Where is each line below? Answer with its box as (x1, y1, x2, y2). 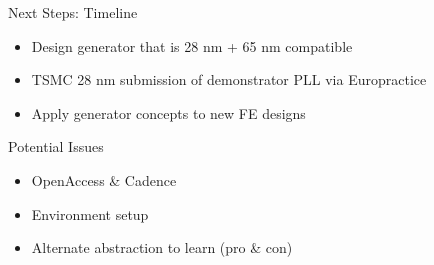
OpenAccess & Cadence (31, 169, 177, 190)
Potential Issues (8, 136, 104, 157)
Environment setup (31, 203, 149, 224)
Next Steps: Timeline (8, 2, 138, 22)
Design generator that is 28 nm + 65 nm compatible (31, 35, 353, 56)
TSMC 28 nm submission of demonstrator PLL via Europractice (31, 69, 427, 90)
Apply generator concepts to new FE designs (31, 102, 306, 123)
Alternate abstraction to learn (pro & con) (31, 237, 293, 258)
